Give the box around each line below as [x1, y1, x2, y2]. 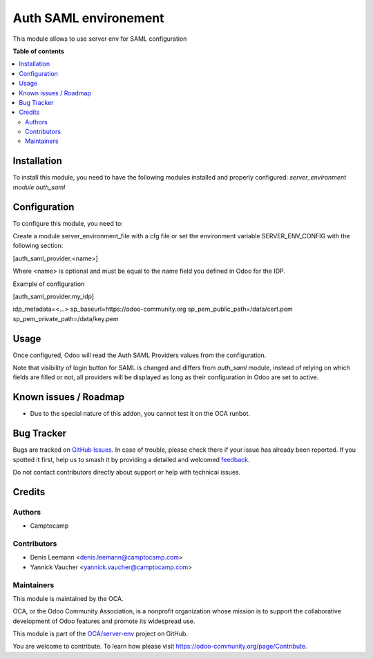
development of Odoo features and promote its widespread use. [12, 617, 195, 625]
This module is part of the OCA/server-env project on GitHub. [12, 629, 188, 638]
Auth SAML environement [12, 10, 165, 26]
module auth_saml [12, 183, 66, 191]
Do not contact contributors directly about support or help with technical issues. [12, 468, 241, 477]
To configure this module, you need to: [12, 219, 124, 227]
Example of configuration [12, 280, 85, 288]
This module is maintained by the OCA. [12, 594, 124, 602]
